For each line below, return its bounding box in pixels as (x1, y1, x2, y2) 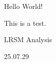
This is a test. (4, 17, 46, 28)
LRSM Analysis (4, 34, 52, 45)
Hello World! (4, 1, 43, 11)
